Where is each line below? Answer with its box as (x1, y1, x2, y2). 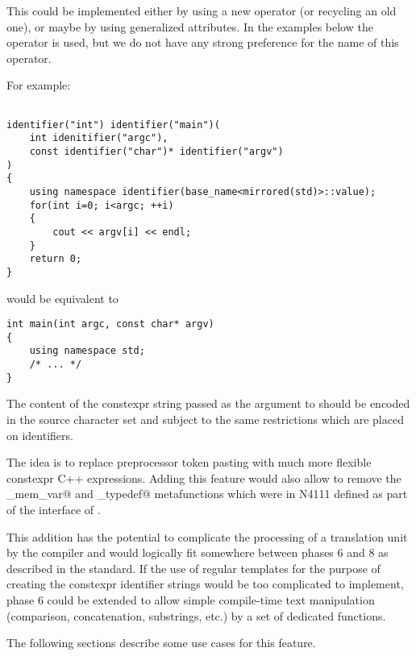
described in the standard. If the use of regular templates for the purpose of (6, 559, 381, 576)
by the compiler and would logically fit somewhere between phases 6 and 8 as (6, 544, 389, 561)
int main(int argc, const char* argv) (6, 318, 214, 330)
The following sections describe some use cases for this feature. (6, 634, 316, 651)
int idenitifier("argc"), (29, 132, 168, 144)
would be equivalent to (6, 289, 119, 306)
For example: (6, 77, 71, 93)
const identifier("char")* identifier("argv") (29, 145, 284, 157)
